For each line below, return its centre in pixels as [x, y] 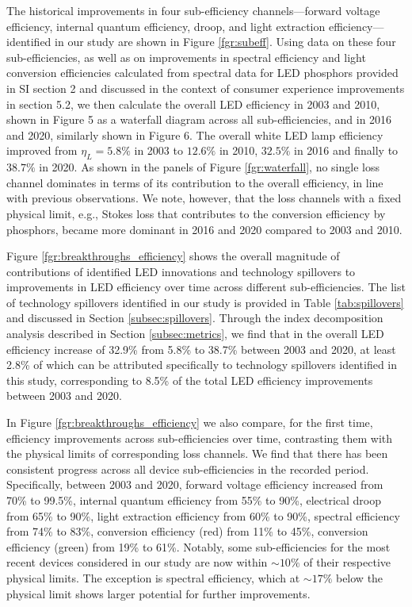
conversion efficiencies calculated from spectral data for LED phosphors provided [202, 73]
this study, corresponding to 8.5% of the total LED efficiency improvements [190, 380]
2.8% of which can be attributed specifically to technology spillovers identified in [202, 365]
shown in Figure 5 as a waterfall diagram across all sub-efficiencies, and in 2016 [199, 119]
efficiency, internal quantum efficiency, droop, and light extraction [166, 26]
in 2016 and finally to [346, 150]
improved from [42, 150]
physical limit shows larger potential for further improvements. [158, 593]
